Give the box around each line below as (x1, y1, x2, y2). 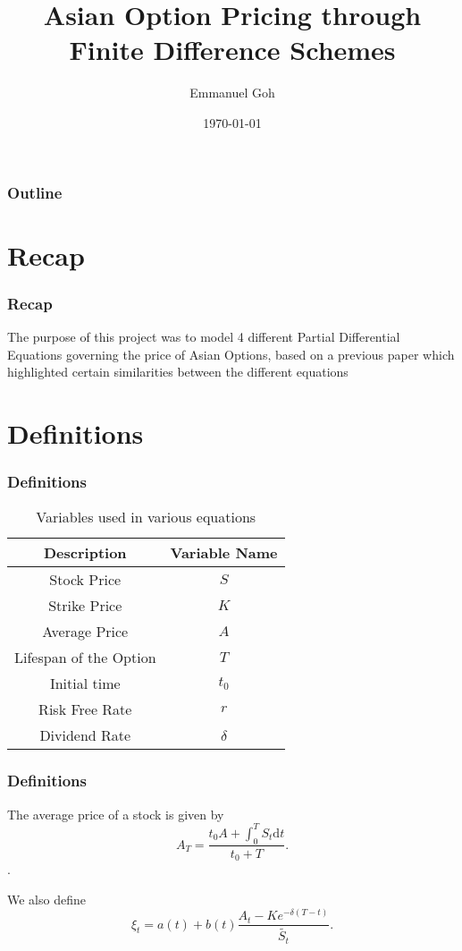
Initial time (49, 673, 121, 694)
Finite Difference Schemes (69, 31, 396, 68)
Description (43, 542, 127, 564)
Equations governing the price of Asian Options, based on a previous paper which (7, 344, 455, 363)
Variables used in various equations (36, 506, 256, 528)
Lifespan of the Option (14, 647, 156, 668)
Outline (7, 181, 63, 203)
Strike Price (48, 595, 122, 616)
